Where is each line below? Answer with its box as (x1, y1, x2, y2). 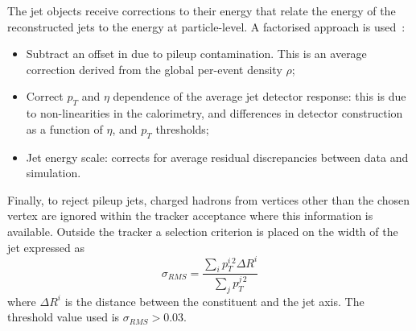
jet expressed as (7, 238, 84, 255)
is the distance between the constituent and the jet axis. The (64, 292, 365, 309)
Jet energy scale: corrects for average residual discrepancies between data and (26, 148, 409, 165)
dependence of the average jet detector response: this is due (113, 88, 406, 105)
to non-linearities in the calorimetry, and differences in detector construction (26, 105, 403, 122)
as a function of (26, 120, 103, 137)
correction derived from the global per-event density (26, 60, 282, 77)
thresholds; (155, 120, 209, 137)
